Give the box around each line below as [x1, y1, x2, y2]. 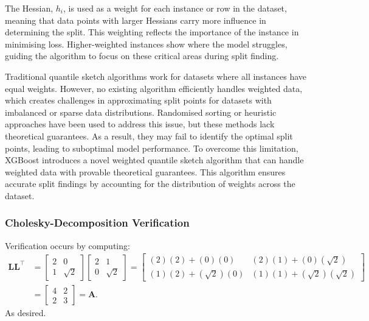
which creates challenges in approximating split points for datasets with [5, 94, 272, 107]
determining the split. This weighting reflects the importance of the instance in [5, 26, 299, 38]
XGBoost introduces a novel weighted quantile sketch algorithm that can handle [5, 153, 304, 166]
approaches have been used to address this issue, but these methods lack [5, 118, 275, 130]
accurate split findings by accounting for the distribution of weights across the [5, 177, 295, 190]
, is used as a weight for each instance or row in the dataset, [63, 2, 287, 14]
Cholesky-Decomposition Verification [5, 215, 190, 230]
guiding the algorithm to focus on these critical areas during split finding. [5, 49, 279, 62]
